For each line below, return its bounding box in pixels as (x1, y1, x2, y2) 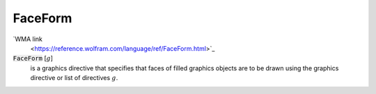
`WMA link (13, 35, 43, 43)
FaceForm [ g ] (13, 54, 54, 63)
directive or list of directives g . (30, 74, 118, 82)
